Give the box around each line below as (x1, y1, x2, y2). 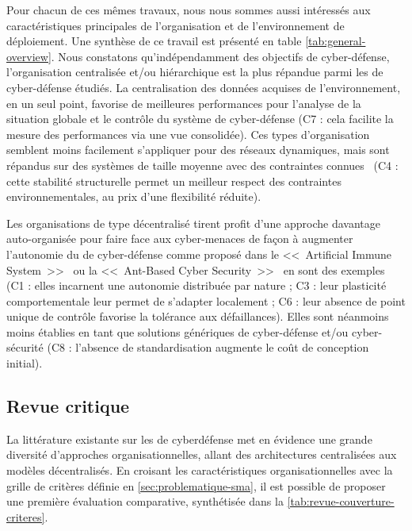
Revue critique (6, 394, 130, 418)
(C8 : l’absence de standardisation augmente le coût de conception (47, 339, 369, 356)
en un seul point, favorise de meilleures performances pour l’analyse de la (6, 94, 361, 111)
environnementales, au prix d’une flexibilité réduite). (6, 188, 261, 205)
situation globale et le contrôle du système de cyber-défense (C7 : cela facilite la (6, 110, 394, 127)
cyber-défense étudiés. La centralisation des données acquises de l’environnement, (6, 79, 401, 95)
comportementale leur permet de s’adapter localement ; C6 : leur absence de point (6, 292, 406, 309)
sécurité (6, 339, 44, 356)
